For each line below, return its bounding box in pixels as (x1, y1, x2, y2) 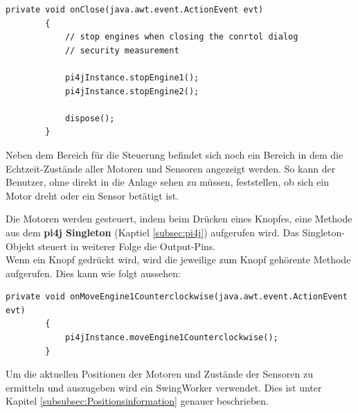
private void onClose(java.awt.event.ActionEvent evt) (6, 5, 264, 15)
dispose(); (64, 113, 115, 123)
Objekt (6, 238, 35, 253)
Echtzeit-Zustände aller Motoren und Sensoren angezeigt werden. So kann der (6, 161, 336, 175)
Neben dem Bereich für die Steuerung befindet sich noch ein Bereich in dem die (6, 147, 343, 161)
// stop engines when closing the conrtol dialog (64, 32, 298, 42)
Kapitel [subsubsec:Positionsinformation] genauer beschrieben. (6, 394, 269, 408)
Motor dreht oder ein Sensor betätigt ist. (6, 188, 179, 202)
